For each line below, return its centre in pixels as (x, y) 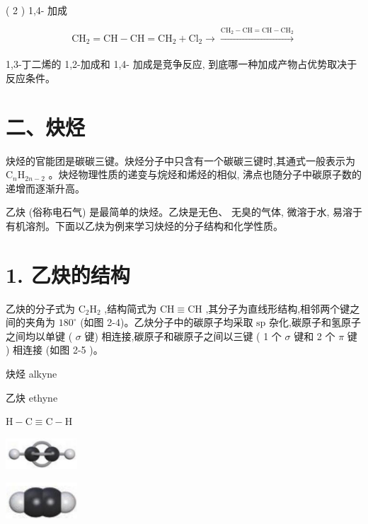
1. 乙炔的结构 (68, 274)
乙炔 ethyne (32, 397)
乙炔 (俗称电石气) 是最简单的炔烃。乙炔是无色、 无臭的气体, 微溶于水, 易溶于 (184, 212)
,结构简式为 (131, 308)
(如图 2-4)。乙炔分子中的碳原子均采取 (167, 322)
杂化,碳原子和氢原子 (315, 322)
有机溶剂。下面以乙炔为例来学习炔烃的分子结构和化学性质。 (144, 225)
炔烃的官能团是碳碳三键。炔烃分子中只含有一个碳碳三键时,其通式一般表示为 (180, 160)
